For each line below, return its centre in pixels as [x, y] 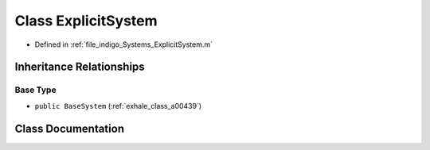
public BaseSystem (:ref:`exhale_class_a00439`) [118, 106]
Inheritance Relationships [80, 67]
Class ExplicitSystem [86, 21]
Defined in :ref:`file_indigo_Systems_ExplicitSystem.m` [123, 44]
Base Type [35, 90]
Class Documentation [70, 128]
